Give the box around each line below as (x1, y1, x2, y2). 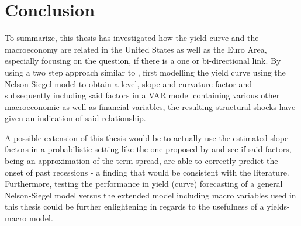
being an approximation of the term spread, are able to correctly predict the (5, 155, 278, 167)
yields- (267, 200, 290, 213)
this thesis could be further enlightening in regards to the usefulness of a (5, 200, 264, 213)
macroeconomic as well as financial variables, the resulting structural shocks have (5, 100, 296, 112)
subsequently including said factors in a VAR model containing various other (5, 89, 280, 101)
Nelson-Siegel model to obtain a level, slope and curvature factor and (5, 77, 252, 90)
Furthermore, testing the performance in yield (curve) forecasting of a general (5, 177, 283, 190)
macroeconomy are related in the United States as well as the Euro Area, (5, 43, 267, 55)
